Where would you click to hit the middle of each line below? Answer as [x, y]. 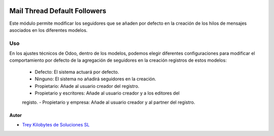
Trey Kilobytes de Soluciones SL [56, 124]
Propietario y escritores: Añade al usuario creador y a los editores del [107, 93]
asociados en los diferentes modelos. [48, 30]
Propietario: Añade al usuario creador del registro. [87, 86]
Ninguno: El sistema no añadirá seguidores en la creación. [96, 79]
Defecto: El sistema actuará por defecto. [77, 72]
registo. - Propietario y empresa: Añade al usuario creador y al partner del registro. [109, 102]
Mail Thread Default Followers [58, 11]
